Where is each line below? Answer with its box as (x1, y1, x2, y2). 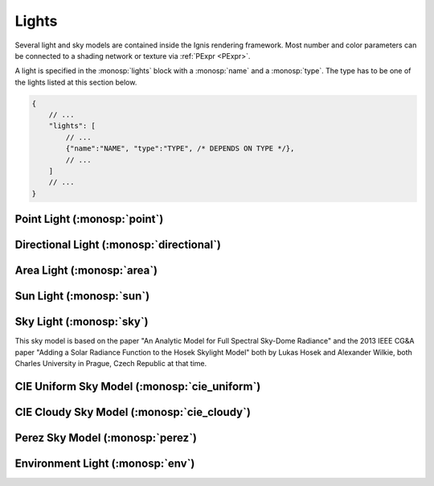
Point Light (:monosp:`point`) (14, 212, 164, 226)
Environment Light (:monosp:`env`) (14, 457, 195, 471)
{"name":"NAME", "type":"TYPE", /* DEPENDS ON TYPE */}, (65, 144, 295, 153)
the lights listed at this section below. (14, 77, 137, 87)
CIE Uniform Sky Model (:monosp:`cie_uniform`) (14, 379, 261, 393)
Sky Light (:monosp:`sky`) (14, 315, 149, 329)
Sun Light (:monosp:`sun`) (14, 290, 150, 303)
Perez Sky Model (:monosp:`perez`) (14, 431, 197, 445)
